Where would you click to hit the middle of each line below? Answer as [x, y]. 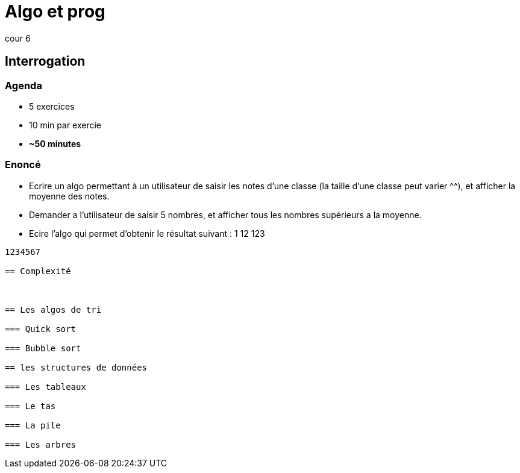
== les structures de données [76, 367]
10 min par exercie [65, 125]
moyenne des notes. [69, 196]
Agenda [23, 85]
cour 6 [18, 38]
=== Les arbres [41, 444]
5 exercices [52, 106]
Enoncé [23, 165]
